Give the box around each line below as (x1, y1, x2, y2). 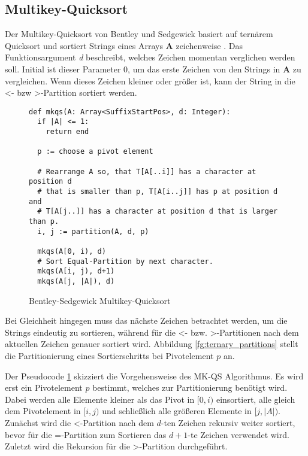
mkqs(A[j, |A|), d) (37, 276, 115, 285)
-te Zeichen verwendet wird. (188, 428, 289, 440)
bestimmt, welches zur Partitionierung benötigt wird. (92, 381, 288, 394)
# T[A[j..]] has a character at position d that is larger (37, 207, 278, 216)
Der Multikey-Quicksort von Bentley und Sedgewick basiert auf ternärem (5, 28, 273, 40)
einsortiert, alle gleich (216, 393, 295, 405)
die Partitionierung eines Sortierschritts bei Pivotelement (5, 349, 214, 361)
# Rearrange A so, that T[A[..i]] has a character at (37, 167, 256, 176)
